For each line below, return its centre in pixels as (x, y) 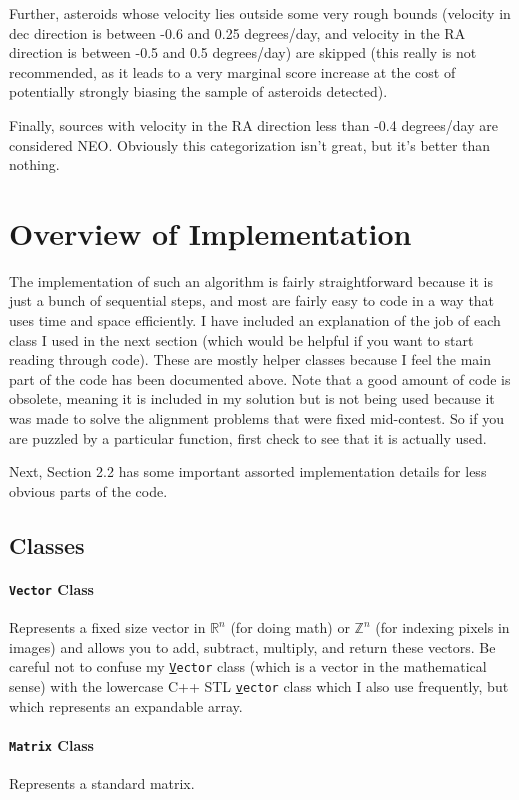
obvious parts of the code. (88, 490)
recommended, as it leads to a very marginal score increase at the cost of (232, 71)
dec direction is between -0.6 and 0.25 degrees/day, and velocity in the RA (237, 32)
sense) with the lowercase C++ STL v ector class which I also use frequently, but (259, 685)
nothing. (34, 164)
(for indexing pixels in (442, 627)
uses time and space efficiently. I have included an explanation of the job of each (255, 320)
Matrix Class (51, 744)
